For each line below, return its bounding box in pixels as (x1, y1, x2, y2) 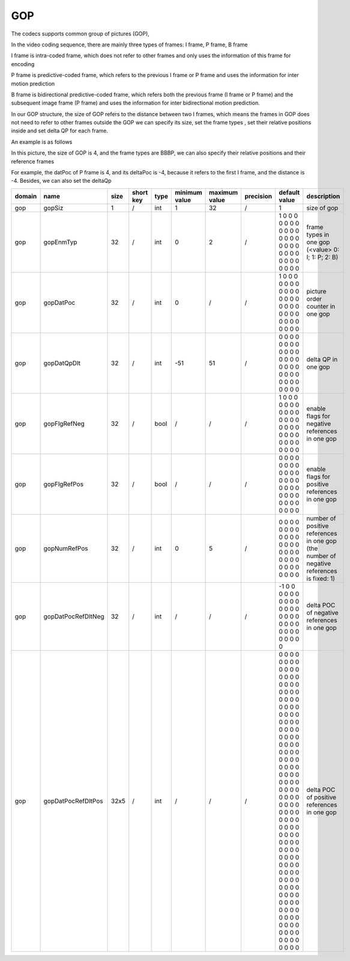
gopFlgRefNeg (43, 419, 85, 428)
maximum (209, 188, 238, 197)
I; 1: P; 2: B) (306, 253, 339, 261)
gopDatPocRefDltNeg (43, 612, 104, 621)
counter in (306, 302, 336, 310)
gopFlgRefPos (43, 480, 84, 488)
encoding (11, 60, 35, 67)
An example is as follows (11, 138, 73, 146)
